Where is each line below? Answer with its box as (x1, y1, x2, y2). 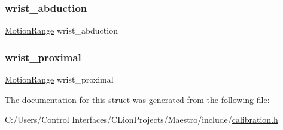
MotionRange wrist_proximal (5, 73, 114, 86)
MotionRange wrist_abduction (5, 24, 118, 37)
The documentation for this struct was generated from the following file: (5, 93, 270, 105)
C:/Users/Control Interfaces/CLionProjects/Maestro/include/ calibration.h (5, 113, 278, 126)
